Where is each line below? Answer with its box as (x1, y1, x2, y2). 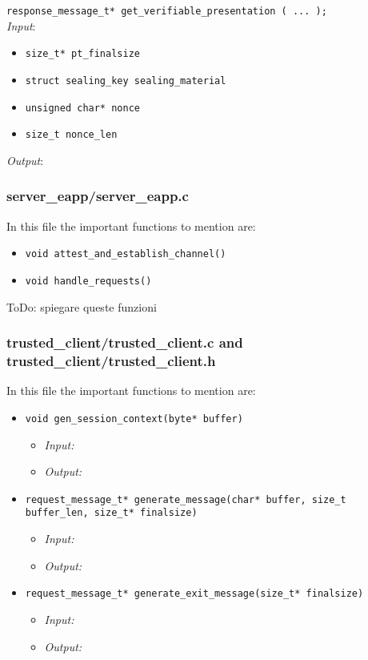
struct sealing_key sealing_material (25, 74, 226, 87)
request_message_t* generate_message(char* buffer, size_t (25, 493, 346, 505)
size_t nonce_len (25, 129, 118, 141)
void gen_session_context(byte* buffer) (25, 412, 243, 425)
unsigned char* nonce (25, 102, 140, 114)
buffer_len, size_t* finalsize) (25, 507, 198, 519)
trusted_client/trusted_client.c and (6, 332, 243, 352)
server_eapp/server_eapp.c (6, 186, 189, 206)
